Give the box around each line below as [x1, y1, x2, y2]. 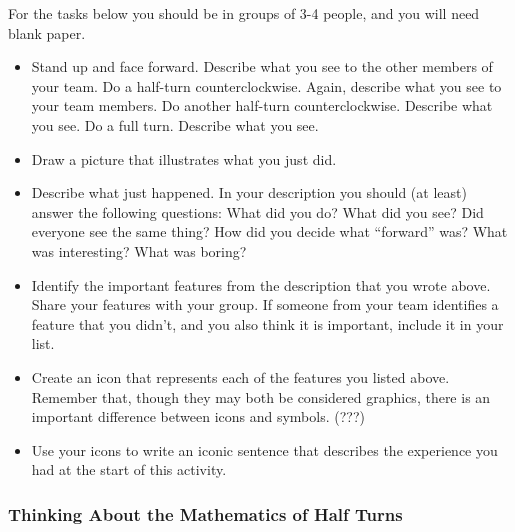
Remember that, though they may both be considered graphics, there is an [31, 386, 491, 407]
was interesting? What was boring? [31, 240, 247, 261]
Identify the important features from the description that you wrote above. [31, 274, 491, 295]
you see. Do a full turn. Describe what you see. [31, 114, 319, 135]
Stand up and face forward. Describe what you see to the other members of [31, 56, 493, 77]
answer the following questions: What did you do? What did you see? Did [31, 201, 484, 222]
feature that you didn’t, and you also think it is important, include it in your [31, 313, 504, 334]
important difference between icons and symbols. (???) [31, 406, 365, 427]
